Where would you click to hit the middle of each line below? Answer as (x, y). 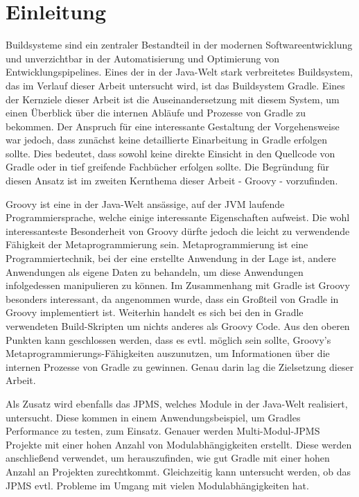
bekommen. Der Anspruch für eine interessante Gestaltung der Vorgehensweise (173, 126)
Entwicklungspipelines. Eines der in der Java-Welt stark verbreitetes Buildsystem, (179, 72)
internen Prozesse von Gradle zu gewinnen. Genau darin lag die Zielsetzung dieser (180, 366)
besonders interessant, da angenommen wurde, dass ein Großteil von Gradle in (172, 298)
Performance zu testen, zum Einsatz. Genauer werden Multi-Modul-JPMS (163, 431)
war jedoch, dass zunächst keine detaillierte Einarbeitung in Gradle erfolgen (166, 140)
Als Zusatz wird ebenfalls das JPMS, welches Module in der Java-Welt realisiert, (177, 403)
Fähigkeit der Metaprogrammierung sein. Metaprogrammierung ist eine (157, 244)
